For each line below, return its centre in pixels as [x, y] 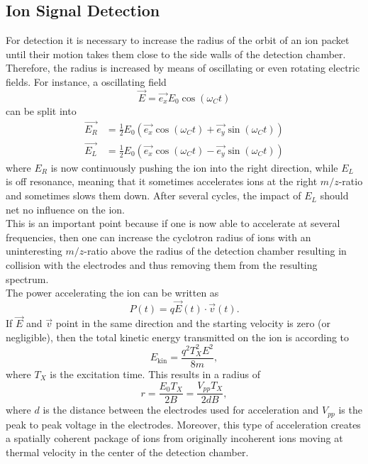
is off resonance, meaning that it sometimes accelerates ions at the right [162, 181]
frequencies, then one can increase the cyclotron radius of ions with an [158, 237]
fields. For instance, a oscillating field [86, 81]
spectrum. [27, 278]
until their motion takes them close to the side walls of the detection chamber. [176, 54]
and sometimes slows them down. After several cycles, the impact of [154, 195]
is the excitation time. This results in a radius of [155, 374]
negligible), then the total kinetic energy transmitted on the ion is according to [178, 337]
